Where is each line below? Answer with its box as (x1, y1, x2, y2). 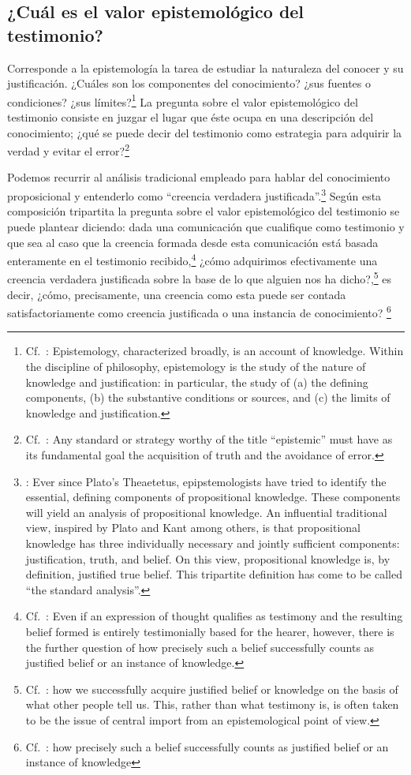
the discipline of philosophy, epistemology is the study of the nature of (25, 358, 366, 375)
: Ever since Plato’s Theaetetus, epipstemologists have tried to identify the (25, 473, 387, 489)
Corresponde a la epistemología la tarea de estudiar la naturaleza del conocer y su (7, 59, 404, 76)
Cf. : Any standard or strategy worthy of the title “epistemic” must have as (25, 431, 393, 447)
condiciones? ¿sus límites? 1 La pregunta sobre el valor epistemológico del (7, 91, 358, 110)
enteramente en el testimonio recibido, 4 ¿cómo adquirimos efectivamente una (7, 250, 378, 268)
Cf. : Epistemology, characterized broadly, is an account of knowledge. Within (25, 343, 404, 359)
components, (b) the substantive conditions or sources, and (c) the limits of (25, 389, 390, 406)
